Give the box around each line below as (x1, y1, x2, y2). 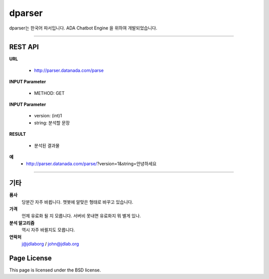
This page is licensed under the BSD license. (9, 267, 101, 273)
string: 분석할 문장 (34, 120, 70, 126)
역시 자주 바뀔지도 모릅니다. (21, 227, 75, 233)
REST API (9, 43, 39, 51)
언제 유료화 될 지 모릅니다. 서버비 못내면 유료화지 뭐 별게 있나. (21, 213, 141, 219)
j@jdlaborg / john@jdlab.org (21, 241, 79, 247)
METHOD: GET (34, 90, 65, 96)
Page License (9, 254, 52, 262)
